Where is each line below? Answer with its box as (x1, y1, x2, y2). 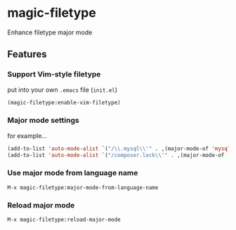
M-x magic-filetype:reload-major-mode (7, 216, 121, 224)
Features (7, 48, 47, 60)
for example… (7, 131, 48, 140)
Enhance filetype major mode (7, 28, 93, 36)
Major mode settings (7, 116, 79, 126)
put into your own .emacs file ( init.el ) (7, 86, 118, 94)
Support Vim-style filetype (7, 69, 101, 79)
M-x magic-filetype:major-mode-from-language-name (7, 184, 159, 191)
